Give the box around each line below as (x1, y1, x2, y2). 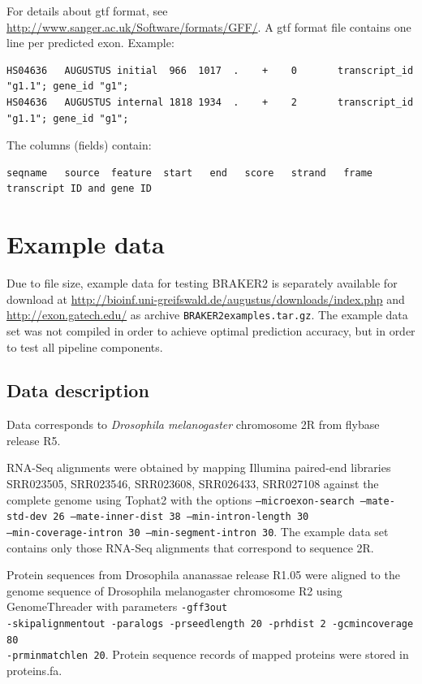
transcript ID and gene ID (6, 183, 152, 195)
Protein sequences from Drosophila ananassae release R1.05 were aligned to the (6, 566, 400, 583)
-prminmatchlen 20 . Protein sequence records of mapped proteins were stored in (6, 646, 409, 663)
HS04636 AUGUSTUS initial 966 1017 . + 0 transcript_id (6, 64, 414, 76)
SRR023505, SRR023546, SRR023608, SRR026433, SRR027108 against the (6, 475, 379, 492)
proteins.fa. (6, 662, 62, 679)
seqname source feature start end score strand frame (6, 167, 373, 179)
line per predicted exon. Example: (6, 34, 174, 51)
